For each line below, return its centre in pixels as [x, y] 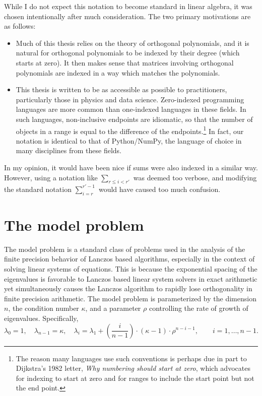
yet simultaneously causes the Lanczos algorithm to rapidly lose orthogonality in [128, 288]
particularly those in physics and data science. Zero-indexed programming [130, 99]
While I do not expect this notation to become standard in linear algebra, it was [128, 6]
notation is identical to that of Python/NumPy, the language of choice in [129, 140]
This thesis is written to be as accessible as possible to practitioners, [121, 89]
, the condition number [44, 308]
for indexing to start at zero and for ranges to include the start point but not [135, 378]
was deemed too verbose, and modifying [195, 177]
